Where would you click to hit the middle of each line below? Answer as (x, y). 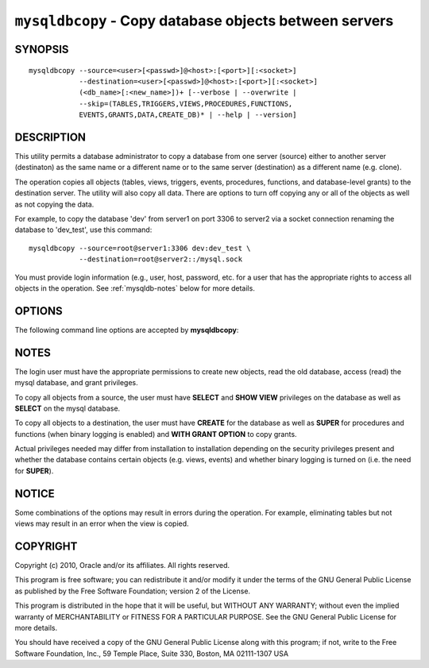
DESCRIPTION (50, 137)
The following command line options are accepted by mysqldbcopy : (127, 330)
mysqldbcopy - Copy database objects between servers (204, 21)
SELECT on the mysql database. (68, 408)
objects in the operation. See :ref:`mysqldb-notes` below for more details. (135, 288)
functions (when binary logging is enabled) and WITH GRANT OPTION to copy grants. (156, 434)
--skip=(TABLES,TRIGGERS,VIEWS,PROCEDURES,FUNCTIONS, (186, 104)
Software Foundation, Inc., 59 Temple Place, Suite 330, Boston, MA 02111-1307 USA (152, 653)
